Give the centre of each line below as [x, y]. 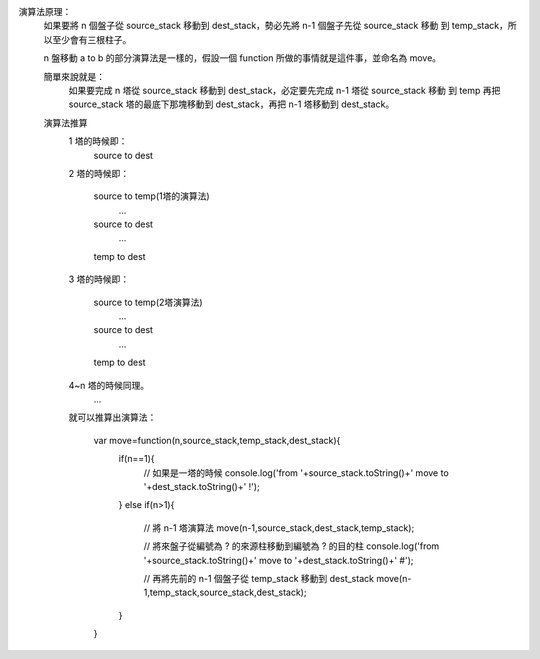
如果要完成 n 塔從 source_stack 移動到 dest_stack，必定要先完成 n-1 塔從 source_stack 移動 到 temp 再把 [284, 90]
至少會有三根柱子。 [91, 39]
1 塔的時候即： [98, 141]
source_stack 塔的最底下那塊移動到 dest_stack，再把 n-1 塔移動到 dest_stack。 [231, 104]
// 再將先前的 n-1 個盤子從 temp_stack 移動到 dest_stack [259, 578]
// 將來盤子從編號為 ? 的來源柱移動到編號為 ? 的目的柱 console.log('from [291, 546]
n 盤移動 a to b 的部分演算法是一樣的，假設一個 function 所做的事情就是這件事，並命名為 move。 [242, 58]
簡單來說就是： [74, 76]
